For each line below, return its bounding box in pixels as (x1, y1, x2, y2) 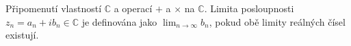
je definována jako (81, 14, 157, 28)
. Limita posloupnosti (204, 1, 294, 15)
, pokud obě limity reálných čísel (209, 14, 346, 28)
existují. (5, 28, 39, 42)
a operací (114, 1, 153, 15)
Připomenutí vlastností (5, 1, 102, 15)
